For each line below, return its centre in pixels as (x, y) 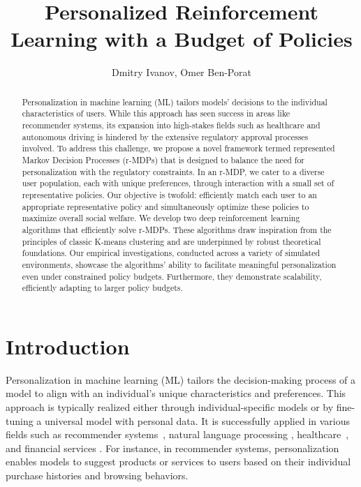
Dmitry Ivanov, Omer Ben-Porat (182, 72)
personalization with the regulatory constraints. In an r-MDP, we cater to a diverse (173, 171)
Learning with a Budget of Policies (182, 39)
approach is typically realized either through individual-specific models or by (170, 406)
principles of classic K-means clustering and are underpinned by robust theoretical (171, 241)
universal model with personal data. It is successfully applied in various (198, 420)
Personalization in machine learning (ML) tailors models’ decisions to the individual (175, 102)
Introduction (68, 346)
